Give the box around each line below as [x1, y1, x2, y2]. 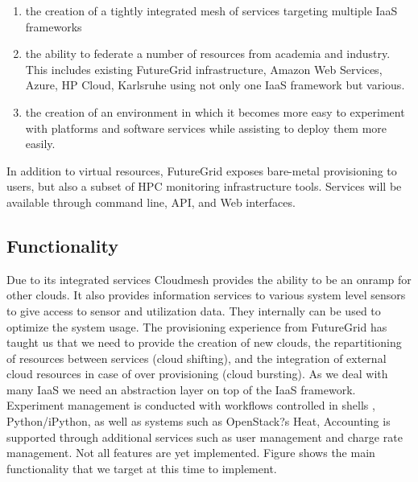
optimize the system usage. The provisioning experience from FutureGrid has [6, 318, 387, 335]
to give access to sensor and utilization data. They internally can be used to [6, 302, 381, 319]
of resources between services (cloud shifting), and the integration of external [6, 349, 387, 366]
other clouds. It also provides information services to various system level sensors [6, 286, 406, 303]
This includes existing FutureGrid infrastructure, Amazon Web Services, [25, 60, 383, 77]
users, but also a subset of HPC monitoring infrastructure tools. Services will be [6, 178, 402, 195]
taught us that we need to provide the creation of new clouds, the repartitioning [6, 334, 402, 351]
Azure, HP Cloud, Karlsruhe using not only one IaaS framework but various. [25, 76, 405, 93]
